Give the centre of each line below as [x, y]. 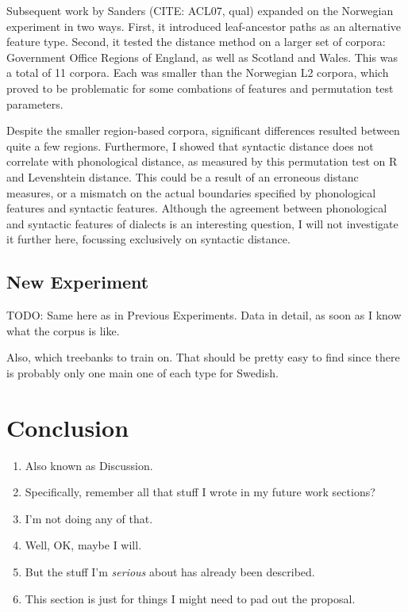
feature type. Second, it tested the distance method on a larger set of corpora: [196, 42]
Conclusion [68, 427]
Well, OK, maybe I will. [83, 545]
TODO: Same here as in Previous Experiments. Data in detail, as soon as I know [204, 315]
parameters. [35, 103]
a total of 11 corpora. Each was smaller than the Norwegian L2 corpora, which [198, 73]
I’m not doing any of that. [89, 518]
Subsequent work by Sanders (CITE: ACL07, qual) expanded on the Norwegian [200, 10]
